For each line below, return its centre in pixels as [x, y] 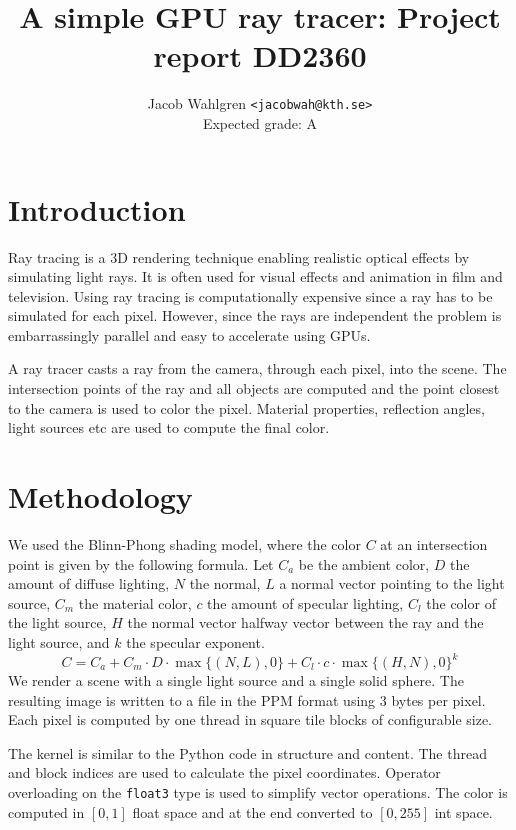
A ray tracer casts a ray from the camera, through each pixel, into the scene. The [257, 368]
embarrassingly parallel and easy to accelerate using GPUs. [189, 334]
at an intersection [434, 543]
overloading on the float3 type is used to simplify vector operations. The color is [258, 792]
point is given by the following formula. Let [141, 563]
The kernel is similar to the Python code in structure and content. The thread [247, 752]
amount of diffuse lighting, [89, 583]
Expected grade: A [260, 122]
